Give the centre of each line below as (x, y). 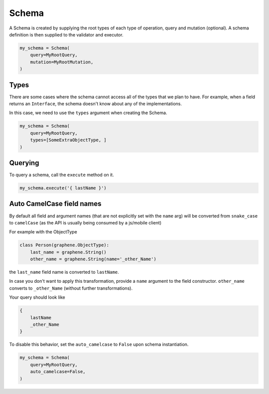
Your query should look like (37, 297)
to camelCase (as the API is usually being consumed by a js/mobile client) (85, 222)
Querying (24, 163)
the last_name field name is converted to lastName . (64, 272)
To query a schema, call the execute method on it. (62, 175)
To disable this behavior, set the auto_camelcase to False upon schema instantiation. (99, 345)
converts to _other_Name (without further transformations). (71, 288)
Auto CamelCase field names (55, 204)
